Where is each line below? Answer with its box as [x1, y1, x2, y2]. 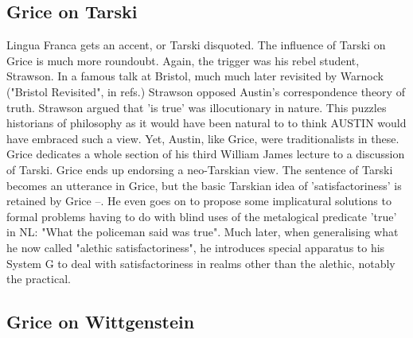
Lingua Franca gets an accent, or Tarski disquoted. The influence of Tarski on [6, 37, 386, 53]
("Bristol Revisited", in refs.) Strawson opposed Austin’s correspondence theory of [6, 83, 405, 99]
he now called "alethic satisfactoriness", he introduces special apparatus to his [6, 239, 385, 255]
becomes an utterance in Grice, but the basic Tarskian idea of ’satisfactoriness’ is [6, 177, 402, 193]
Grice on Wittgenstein [6, 309, 195, 334]
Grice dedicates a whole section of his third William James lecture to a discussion [6, 146, 405, 162]
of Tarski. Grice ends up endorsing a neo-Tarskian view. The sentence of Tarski [6, 161, 393, 177]
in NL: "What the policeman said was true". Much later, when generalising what [6, 223, 399, 240]
